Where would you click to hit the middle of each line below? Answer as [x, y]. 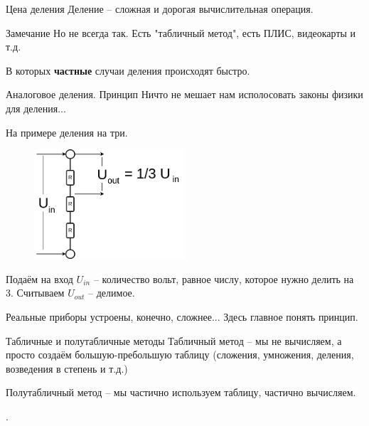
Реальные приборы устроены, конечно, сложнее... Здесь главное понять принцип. [182, 317]
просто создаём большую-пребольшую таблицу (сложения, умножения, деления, [180, 355]
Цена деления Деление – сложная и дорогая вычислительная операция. [160, 9]
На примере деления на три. [67, 132]
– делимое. [112, 293]
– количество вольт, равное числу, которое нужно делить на [224, 278]
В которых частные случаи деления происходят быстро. [128, 70]
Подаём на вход [39, 278]
